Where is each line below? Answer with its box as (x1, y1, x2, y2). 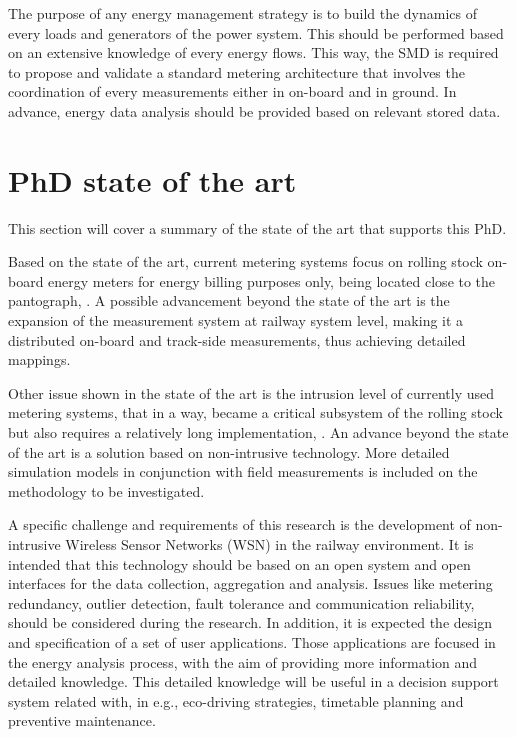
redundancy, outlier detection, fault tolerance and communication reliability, (8, 592, 475, 613)
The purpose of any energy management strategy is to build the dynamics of (8, 3, 478, 23)
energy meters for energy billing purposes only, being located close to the (48, 270, 496, 291)
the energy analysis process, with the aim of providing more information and (8, 651, 478, 672)
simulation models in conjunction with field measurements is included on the (8, 461, 478, 482)
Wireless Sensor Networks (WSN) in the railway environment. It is (65, 534, 474, 554)
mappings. (8, 349, 71, 370)
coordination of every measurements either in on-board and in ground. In (8, 81, 457, 102)
